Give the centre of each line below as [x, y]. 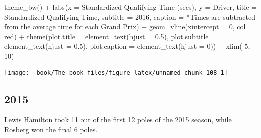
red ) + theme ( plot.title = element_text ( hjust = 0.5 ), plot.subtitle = [110, 36]
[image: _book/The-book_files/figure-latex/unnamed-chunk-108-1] [116, 72]
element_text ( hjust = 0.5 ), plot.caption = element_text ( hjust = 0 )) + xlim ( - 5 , [127, 46]
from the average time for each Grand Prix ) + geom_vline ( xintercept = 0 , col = [129, 26]
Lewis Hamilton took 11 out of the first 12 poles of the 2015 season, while [118, 120]
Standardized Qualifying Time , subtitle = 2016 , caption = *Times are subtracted [130, 16]
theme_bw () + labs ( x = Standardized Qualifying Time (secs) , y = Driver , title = [130, 7]
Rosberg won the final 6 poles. [51, 130]
